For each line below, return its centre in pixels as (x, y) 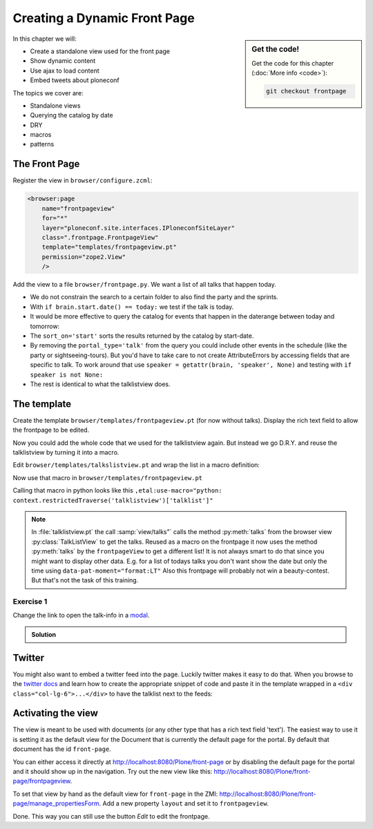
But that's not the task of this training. (85, 580)
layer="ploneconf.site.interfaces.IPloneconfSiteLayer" (138, 228)
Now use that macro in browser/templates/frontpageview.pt (108, 477)
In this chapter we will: (45, 39)
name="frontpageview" (78, 208)
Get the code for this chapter (293, 63)
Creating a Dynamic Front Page (104, 18)
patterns (42, 144)
